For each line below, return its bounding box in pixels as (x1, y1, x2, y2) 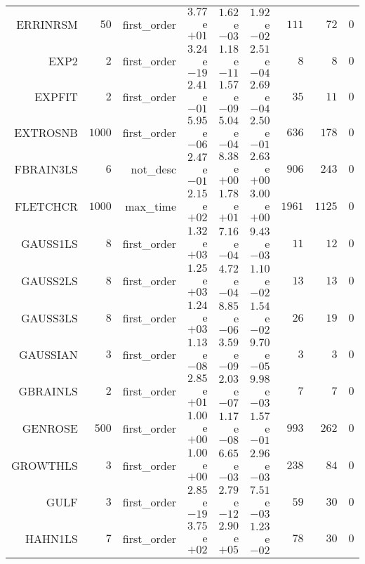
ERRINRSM (16, 16, 78, 32)
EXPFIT (34, 88, 78, 105)
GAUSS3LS (20, 310, 78, 326)
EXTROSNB (14, 124, 78, 140)
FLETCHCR (15, 198, 78, 214)
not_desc (131, 161, 177, 177)
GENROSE (22, 420, 78, 436)
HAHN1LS (25, 530, 78, 546)
